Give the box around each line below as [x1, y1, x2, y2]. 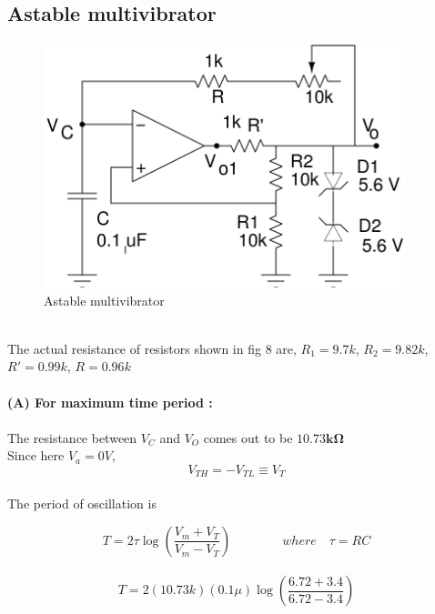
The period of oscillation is [7, 493, 157, 512]
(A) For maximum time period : [7, 392, 213, 411]
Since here [7, 446, 65, 465]
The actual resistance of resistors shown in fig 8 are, [7, 338, 297, 357]
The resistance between [7, 428, 137, 447]
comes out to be [203, 428, 293, 447]
